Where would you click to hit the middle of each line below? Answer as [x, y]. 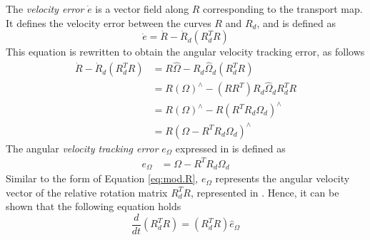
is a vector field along [142, 9]
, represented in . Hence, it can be [265, 192]
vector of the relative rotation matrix [87, 192]
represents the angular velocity [282, 178]
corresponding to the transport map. [283, 9]
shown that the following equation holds [94, 206]
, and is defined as [296, 22]
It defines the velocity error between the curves [109, 22]
